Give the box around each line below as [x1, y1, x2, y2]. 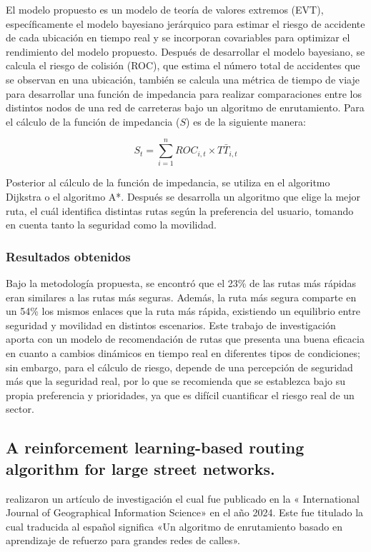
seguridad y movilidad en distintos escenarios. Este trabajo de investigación [6, 317, 336, 332]
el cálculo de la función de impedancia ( [6, 114, 180, 129]
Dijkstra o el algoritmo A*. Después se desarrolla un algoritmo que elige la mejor [6, 189, 361, 204]
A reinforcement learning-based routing [6, 436, 305, 458]
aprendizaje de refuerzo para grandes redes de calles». [6, 533, 240, 548]
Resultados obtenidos [6, 247, 131, 265]
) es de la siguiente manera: [186, 114, 306, 129]
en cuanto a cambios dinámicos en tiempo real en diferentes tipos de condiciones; [6, 346, 360, 361]
